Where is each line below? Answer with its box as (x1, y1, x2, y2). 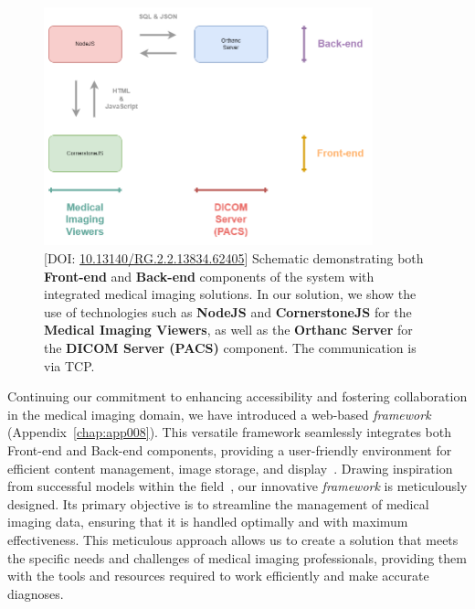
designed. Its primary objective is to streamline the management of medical (7, 494, 429, 513)
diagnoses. (7, 583, 64, 603)
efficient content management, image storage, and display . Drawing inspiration (7, 458, 453, 477)
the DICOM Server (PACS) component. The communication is (44, 337, 417, 357)
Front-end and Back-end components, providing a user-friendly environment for (7, 440, 452, 459)
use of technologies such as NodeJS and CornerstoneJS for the (44, 302, 412, 321)
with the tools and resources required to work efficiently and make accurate (7, 566, 429, 585)
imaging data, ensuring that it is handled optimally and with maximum (7, 512, 408, 531)
